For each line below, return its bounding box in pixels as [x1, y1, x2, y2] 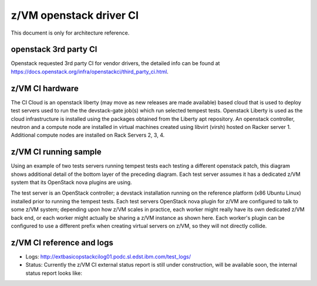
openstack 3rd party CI [11, 45, 97, 55]
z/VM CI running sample [11, 147, 102, 157]
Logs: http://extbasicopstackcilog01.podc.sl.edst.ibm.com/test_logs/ [25, 253, 191, 260]
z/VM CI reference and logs [11, 237, 114, 247]
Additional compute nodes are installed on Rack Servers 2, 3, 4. [11, 132, 165, 139]
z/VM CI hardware [11, 83, 79, 93]
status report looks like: [25, 270, 82, 277]
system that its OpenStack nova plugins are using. [11, 179, 132, 186]
